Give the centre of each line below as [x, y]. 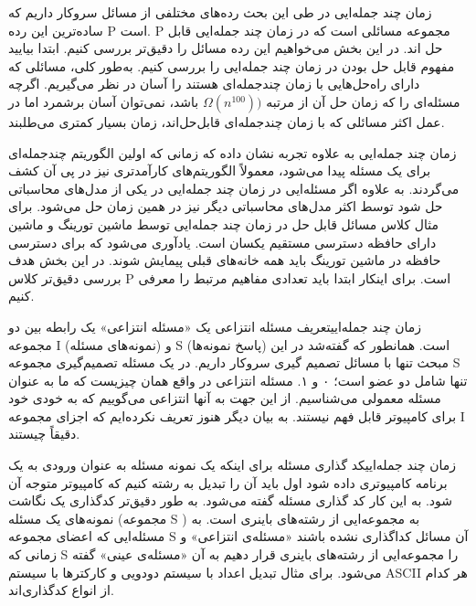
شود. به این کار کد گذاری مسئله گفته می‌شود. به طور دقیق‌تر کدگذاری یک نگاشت [231, 500]
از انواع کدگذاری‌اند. [61, 590]
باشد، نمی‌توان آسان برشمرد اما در [104, 101]
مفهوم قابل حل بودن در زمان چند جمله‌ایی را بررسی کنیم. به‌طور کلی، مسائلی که [232, 65]
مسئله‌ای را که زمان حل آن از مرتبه [363, 101]
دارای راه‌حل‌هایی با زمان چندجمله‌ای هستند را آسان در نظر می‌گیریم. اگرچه [214, 84]
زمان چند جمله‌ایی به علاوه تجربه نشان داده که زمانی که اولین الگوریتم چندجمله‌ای [233, 152]
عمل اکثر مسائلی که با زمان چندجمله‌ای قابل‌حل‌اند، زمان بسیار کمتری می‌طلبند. [227, 121]
